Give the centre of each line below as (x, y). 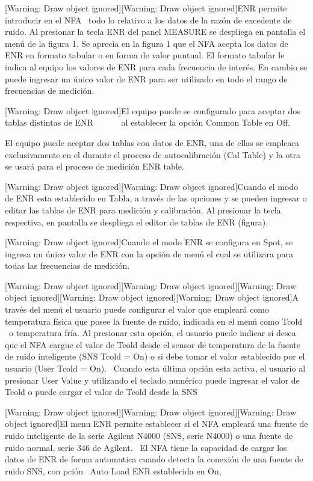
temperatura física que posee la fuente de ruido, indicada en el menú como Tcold (154, 321)
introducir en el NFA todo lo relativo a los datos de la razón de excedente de (148, 20)
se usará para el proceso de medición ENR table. (95, 166)
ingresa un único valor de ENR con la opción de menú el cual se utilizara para (149, 253)
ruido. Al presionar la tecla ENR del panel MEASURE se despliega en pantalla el (155, 32)
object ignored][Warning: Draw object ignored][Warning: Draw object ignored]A (152, 297)
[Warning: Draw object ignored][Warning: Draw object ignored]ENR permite (146, 8)
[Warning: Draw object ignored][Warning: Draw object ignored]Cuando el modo (152, 186)
